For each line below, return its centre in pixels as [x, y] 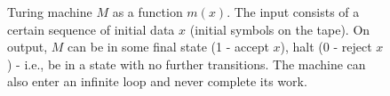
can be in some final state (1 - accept [168, 47]
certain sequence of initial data [91, 29]
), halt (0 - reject [326, 47]
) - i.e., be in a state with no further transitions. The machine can [187, 64]
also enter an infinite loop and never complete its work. [157, 81]
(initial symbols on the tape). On [280, 29]
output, [28, 47]
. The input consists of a [293, 12]
